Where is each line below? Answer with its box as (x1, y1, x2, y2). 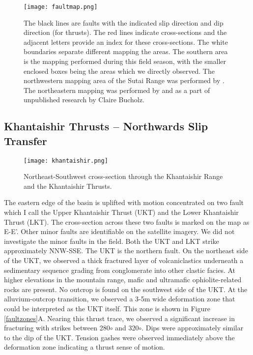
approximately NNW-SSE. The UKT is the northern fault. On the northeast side (4, 245, 248, 256)
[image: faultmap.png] (24, 3, 98, 10)
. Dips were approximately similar (141, 323, 244, 333)
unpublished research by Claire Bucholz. (24, 94, 144, 105)
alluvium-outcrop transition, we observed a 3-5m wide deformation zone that (4, 294, 235, 304)
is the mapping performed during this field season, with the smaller (24, 56, 226, 66)
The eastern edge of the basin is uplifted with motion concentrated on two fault (4, 197, 244, 207)
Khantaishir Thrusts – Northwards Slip (4, 118, 208, 134)
